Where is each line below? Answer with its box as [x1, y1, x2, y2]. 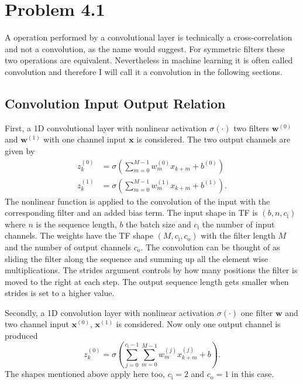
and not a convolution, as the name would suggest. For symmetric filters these [5, 42, 285, 55]
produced [5, 329, 38, 342]
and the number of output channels [5, 240, 131, 253]
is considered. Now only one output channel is [116, 318, 281, 330]
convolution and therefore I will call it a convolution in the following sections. [5, 65, 283, 77]
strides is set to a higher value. [5, 287, 115, 299]
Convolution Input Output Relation [5, 94, 226, 112]
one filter [240, 306, 273, 318]
